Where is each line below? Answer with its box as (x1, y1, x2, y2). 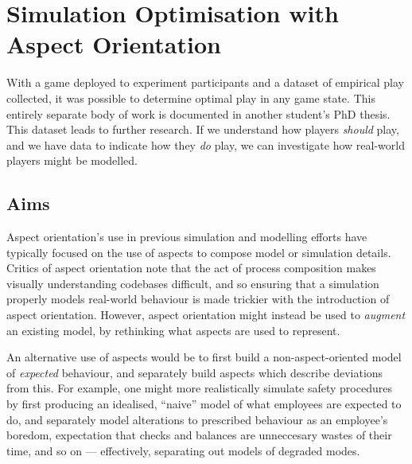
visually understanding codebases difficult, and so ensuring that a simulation (6, 275, 379, 291)
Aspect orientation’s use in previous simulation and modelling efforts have (6, 228, 367, 245)
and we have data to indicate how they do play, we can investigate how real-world (6, 136, 405, 153)
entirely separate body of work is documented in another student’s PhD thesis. (6, 105, 391, 122)
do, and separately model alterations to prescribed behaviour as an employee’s (6, 411, 388, 427)
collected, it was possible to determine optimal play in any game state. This (6, 89, 375, 106)
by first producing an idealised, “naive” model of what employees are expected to (6, 396, 402, 412)
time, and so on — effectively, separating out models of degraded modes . (6, 442, 360, 458)
